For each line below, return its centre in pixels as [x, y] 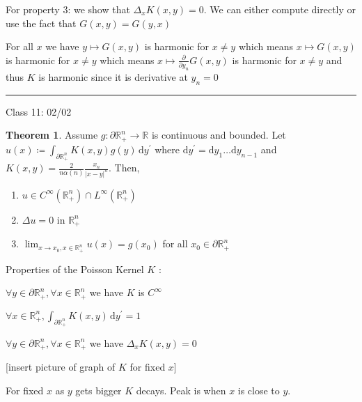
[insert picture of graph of [61, 367]
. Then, [124, 168]
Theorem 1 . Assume [52, 135]
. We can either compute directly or [280, 9]
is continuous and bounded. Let [219, 135]
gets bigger [99, 390]
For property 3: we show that [68, 9]
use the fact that [41, 23]
